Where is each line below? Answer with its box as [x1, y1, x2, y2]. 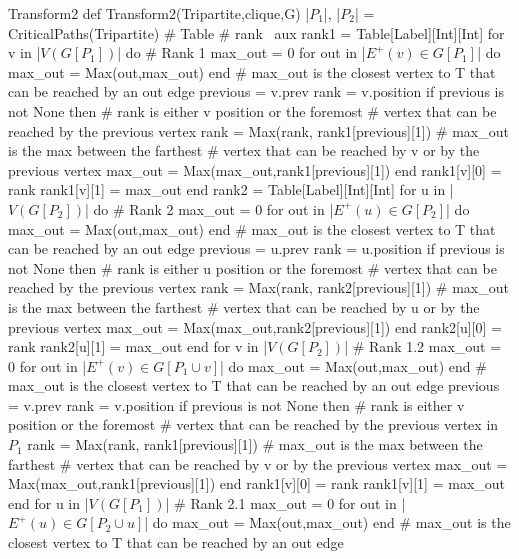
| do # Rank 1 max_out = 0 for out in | [117, 42, 366, 63]
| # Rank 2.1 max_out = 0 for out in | [165, 492, 406, 513]
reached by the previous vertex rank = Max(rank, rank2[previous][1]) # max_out [8, 277, 509, 298]
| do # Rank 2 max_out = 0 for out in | [85, 198, 334, 219]
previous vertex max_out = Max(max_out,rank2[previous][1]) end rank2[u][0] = [8, 316, 502, 337]
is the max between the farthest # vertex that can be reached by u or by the [8, 296, 480, 317]
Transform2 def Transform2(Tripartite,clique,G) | [8, 3, 310, 23]
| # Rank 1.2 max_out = [344, 336, 502, 357]
